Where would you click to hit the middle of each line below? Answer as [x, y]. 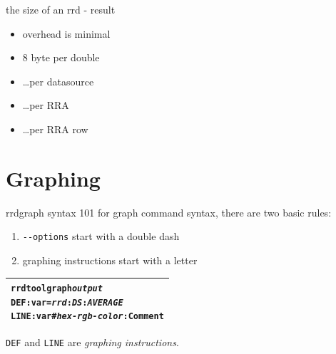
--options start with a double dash [101, 236]
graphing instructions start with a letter [110, 260]
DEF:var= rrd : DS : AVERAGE [67, 302]
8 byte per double [61, 57]
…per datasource [58, 81]
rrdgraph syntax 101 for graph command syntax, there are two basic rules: [169, 212]
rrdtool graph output [57, 289]
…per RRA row [55, 129]
